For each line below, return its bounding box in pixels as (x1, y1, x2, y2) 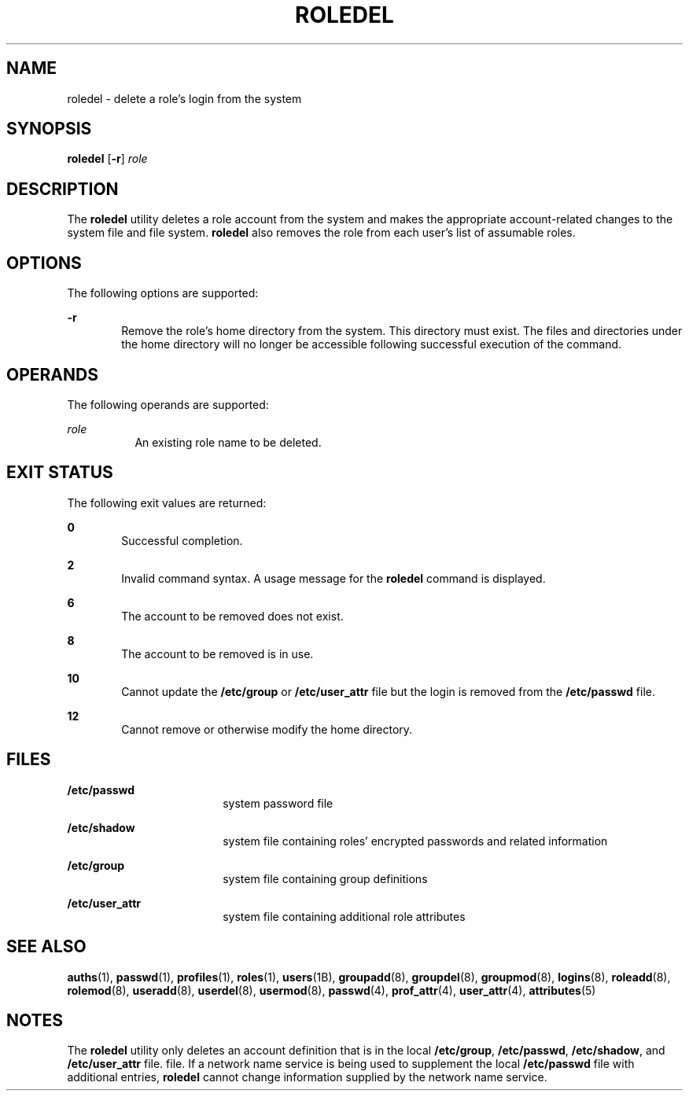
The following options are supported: (67, 286, 259, 300)
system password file (223, 796, 333, 810)
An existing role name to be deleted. (134, 435, 322, 449)
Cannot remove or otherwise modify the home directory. (121, 722, 413, 736)
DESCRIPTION (6, 179, 119, 199)
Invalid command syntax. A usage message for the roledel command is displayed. (121, 571, 546, 585)
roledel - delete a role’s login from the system (67, 91, 302, 105)
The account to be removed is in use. (121, 646, 314, 661)
